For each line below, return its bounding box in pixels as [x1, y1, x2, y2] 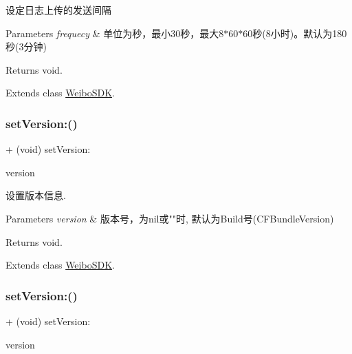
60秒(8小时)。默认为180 [243, 25, 347, 40]
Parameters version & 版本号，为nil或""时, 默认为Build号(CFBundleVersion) [5, 211, 334, 225]
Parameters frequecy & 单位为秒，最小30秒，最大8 [5, 25, 224, 40]
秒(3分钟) [5, 39, 47, 54]
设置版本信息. [5, 188, 66, 202]
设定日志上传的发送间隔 [5, 3, 111, 17]
